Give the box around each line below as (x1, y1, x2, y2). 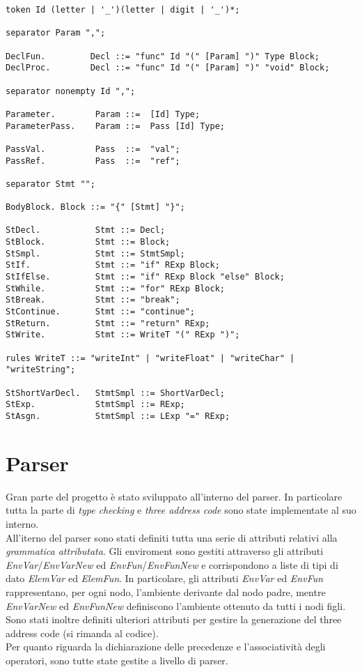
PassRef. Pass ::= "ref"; (6, 155, 180, 166)
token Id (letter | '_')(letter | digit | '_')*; (6, 5, 240, 15)
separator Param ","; (6, 28, 106, 38)
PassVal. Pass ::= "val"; (6, 144, 180, 154)
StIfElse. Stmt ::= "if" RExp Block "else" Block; (6, 272, 285, 282)
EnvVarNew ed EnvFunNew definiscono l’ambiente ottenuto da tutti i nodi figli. (6, 598, 346, 613)
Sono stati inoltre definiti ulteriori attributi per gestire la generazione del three (6, 612, 342, 627)
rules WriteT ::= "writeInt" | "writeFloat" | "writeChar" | (6, 353, 295, 363)
